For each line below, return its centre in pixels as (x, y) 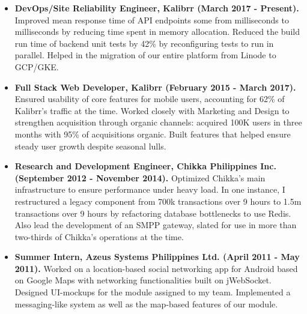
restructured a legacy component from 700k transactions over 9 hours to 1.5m (158, 201)
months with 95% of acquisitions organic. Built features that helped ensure (153, 134)
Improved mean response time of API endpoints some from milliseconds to (152, 20)
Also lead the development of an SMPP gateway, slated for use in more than (156, 225)
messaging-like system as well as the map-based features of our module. (146, 303)
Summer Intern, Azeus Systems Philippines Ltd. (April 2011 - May (157, 257)
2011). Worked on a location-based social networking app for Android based (156, 268)
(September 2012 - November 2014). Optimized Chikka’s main (140, 177)
